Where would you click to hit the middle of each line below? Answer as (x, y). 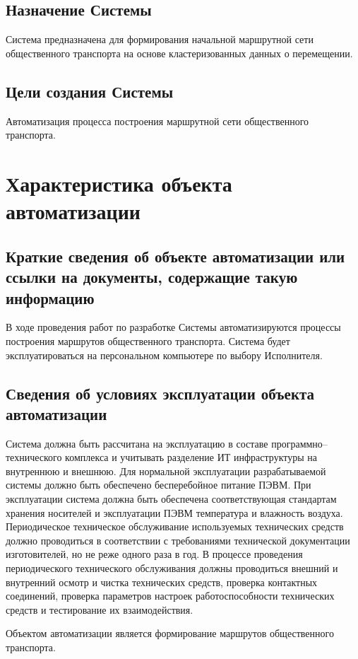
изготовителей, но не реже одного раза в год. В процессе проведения (154, 554)
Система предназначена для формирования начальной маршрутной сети (160, 39)
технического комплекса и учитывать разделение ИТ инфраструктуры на (161, 457)
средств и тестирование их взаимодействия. (100, 609)
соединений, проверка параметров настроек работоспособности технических (170, 596)
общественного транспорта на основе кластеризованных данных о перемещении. (179, 53)
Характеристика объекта (119, 183)
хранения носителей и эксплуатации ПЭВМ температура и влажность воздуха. (174, 512)
